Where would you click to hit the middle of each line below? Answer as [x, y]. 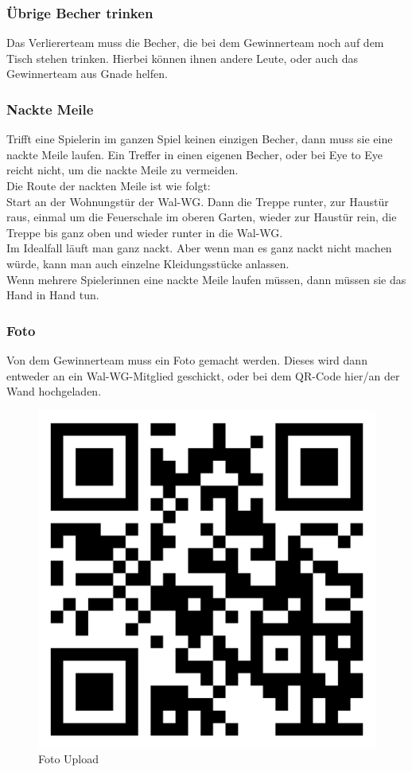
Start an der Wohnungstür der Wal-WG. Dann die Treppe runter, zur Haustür [198, 201]
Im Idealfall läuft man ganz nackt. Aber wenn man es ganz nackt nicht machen [199, 248]
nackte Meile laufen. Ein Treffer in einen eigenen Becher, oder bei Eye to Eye [195, 154]
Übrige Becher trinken [80, 12]
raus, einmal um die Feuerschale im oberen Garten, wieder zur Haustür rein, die [202, 217]
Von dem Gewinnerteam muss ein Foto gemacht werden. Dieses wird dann [187, 359]
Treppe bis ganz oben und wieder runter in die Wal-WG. [145, 232]
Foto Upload [69, 759]
